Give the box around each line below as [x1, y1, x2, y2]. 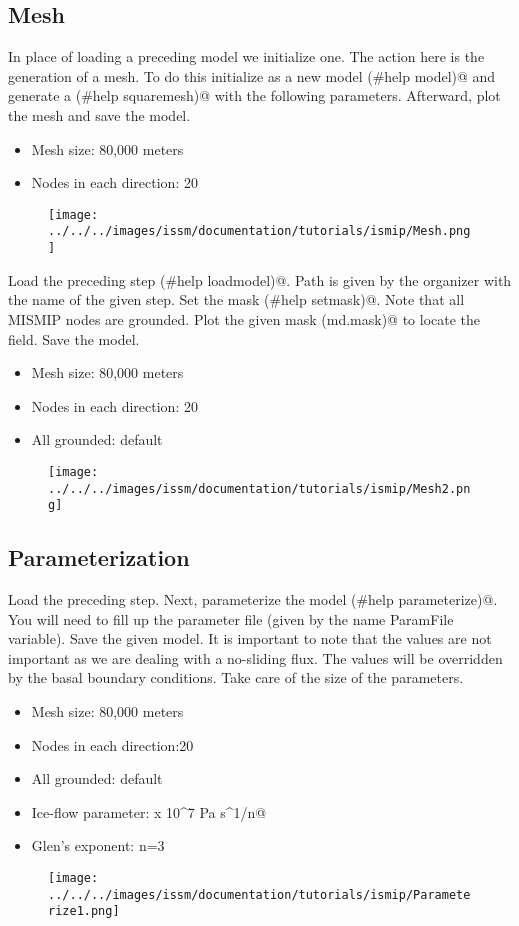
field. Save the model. [8, 328, 140, 349]
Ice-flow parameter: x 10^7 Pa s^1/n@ [31, 801, 267, 822]
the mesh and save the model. [8, 104, 191, 125]
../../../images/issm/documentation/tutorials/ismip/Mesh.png [48, 224, 471, 239]
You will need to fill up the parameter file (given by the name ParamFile [8, 608, 454, 629]
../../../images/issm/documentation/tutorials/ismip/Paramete [48, 887, 471, 902]
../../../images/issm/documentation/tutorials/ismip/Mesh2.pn [48, 481, 471, 496]
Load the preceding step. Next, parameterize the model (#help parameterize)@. [8, 589, 498, 610]
